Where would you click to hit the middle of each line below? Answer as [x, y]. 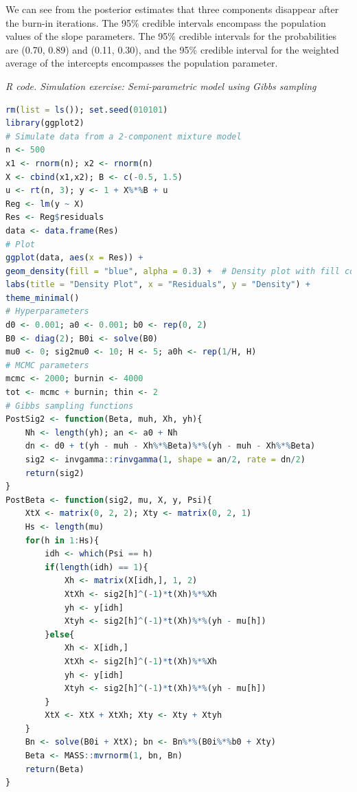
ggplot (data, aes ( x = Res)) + [74, 258]
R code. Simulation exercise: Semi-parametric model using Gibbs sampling [161, 86]
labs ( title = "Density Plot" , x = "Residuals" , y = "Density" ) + [158, 285]
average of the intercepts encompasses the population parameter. [142, 63]
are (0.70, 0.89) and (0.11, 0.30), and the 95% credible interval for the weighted [172, 49]
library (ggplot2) [45, 123]
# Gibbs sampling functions [70, 406]
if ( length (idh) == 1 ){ [96, 567]
